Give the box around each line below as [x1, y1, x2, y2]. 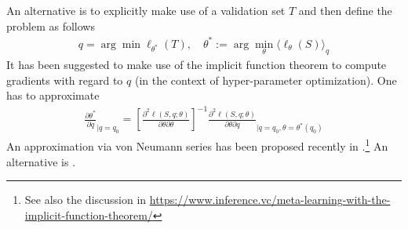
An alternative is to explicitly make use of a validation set [6, 2, 286, 18]
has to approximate [6, 87, 100, 104]
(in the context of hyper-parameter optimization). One [134, 71, 397, 88]
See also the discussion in [24, 191, 147, 208]
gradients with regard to [6, 71, 123, 88]
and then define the [298, 2, 392, 18]
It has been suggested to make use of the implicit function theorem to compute [6, 56, 387, 72]
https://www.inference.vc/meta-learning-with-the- [149, 191, 391, 208]
